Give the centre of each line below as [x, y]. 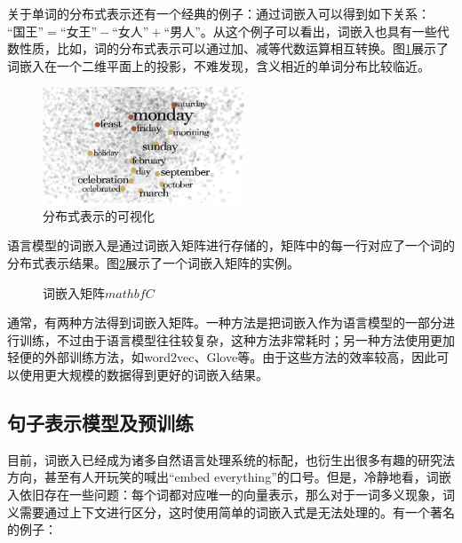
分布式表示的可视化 [99, 215]
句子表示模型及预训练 [100, 422]
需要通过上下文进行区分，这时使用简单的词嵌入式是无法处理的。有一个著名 [237, 512]
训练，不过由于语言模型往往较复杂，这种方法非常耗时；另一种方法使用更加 [237, 339]
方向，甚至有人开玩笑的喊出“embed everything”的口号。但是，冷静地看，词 [223, 477]
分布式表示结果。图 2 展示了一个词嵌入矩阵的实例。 [153, 262]
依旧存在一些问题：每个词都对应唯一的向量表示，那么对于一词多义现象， [231, 494]
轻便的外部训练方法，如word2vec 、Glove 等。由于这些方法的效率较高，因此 [222, 357]
